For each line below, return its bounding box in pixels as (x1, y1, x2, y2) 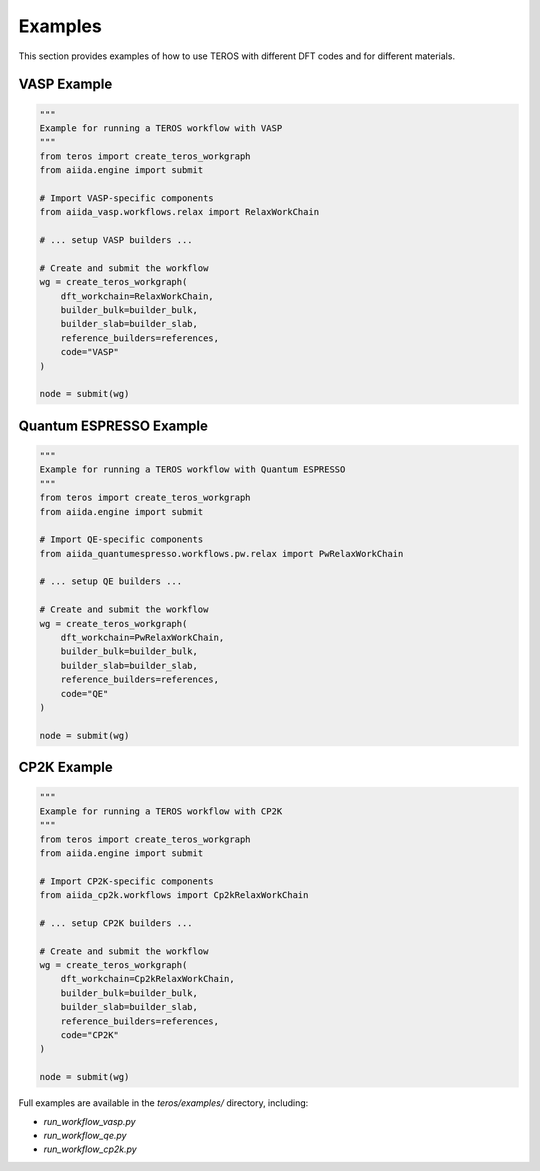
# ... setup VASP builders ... (39, 235, 194, 246)
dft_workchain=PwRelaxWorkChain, (60, 632, 225, 644)
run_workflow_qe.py (43, 1129, 127, 1141)
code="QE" (60, 688, 109, 699)
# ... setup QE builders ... (39, 576, 183, 587)
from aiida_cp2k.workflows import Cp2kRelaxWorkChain (39, 890, 309, 901)
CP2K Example (18, 759, 114, 776)
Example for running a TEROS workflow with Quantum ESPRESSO (39, 464, 346, 475)
